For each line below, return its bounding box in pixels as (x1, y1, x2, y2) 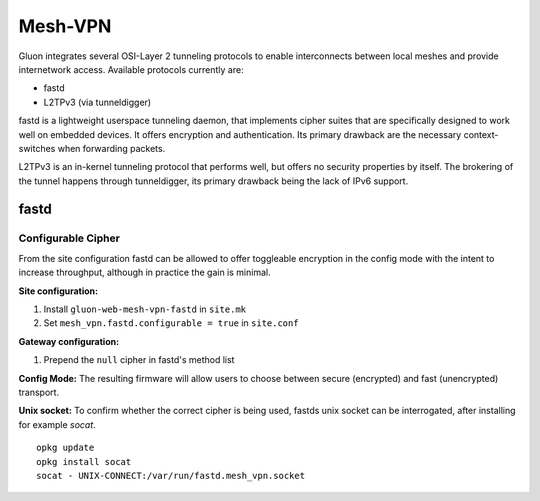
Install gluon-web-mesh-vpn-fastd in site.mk (43, 303, 247, 315)
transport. (18, 386, 60, 398)
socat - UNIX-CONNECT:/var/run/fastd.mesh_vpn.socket (36, 470, 305, 481)
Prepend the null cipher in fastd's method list (43, 354, 235, 366)
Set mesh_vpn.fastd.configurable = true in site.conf (43, 317, 299, 329)
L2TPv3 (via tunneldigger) (43, 96, 152, 108)
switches (18, 142, 56, 154)
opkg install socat (36, 456, 132, 467)
